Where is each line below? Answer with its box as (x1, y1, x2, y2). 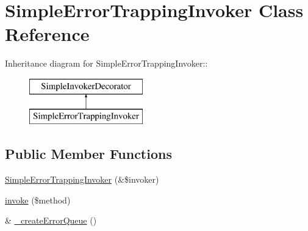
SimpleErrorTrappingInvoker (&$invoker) (5, 173, 159, 186)
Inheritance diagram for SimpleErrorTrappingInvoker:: (5, 57, 208, 70)
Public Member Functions (5, 144, 172, 163)
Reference (5, 21, 90, 46)
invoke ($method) (5, 193, 71, 206)
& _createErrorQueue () (5, 214, 97, 227)
